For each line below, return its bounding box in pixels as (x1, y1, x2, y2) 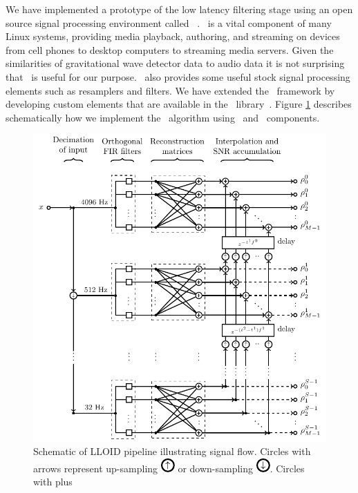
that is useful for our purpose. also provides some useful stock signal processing (6, 69, 350, 84)
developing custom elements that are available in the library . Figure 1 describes (6, 97, 352, 111)
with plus (33, 474, 73, 489)
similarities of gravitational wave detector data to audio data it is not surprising (6, 56, 345, 70)
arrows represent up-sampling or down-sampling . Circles (33, 461, 305, 475)
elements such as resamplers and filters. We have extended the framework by (6, 83, 335, 97)
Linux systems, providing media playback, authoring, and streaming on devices (6, 29, 340, 43)
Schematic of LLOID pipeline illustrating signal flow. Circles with (33, 444, 311, 458)
